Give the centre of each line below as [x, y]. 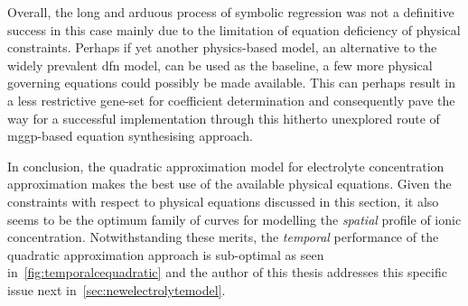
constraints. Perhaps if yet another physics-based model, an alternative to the [222, 47]
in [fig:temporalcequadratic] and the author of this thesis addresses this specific [227, 272]
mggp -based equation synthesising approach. [130, 136]
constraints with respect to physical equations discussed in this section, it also [223, 201]
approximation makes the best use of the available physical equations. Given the [229, 184]
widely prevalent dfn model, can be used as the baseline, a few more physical [220, 65]
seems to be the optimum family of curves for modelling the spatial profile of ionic [234, 219]
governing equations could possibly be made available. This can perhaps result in [232, 83]
